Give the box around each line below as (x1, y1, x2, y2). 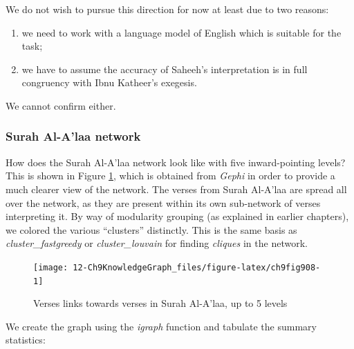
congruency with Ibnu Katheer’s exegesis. (21, 75, 197, 90)
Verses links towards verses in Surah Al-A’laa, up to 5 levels (33, 296, 288, 310)
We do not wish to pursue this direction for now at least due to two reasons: (6, 2, 329, 16)
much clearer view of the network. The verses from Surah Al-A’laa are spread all (6, 181, 347, 196)
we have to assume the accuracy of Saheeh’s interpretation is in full (21, 61, 308, 76)
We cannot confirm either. (6, 98, 116, 112)
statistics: (6, 332, 46, 347)
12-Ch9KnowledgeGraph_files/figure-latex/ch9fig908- (73, 262, 321, 272)
